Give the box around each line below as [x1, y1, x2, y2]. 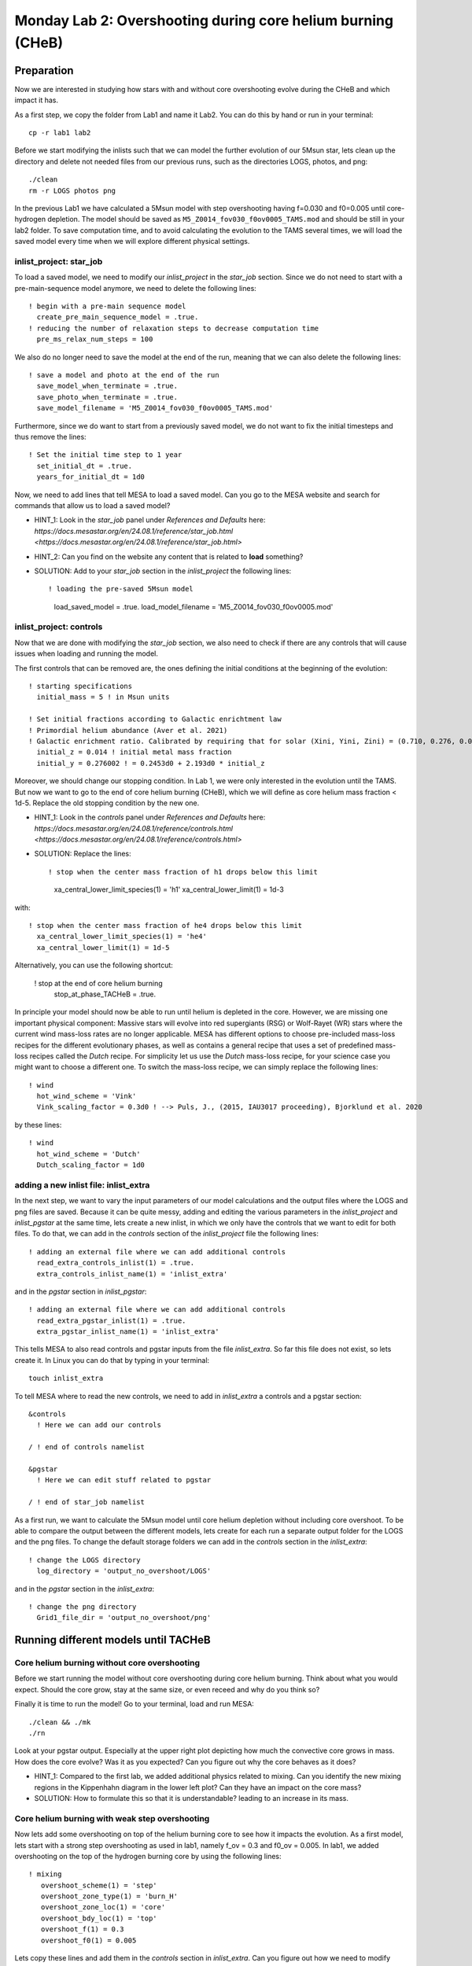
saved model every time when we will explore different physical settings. [14, 237, 250, 246]
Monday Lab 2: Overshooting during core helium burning [14, 12, 393, 29]
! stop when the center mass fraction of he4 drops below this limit [28, 921, 303, 930]
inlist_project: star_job [14, 256, 103, 267]
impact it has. [14, 95, 59, 105]
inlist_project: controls [14, 621, 103, 632]
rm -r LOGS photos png [28, 186, 116, 195]
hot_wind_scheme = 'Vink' [36, 1092, 137, 1101]
